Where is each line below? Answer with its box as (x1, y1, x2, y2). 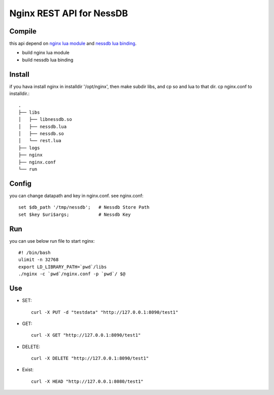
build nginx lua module (22, 50, 70, 56)
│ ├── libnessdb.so (18, 117, 72, 122)
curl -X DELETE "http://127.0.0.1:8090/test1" (31, 355, 149, 361)
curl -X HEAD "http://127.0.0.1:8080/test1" (31, 378, 144, 384)
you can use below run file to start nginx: (9, 238, 95, 244)
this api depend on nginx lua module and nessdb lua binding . (9, 41, 137, 47)
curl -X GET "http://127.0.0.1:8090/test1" (31, 333, 141, 338)
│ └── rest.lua (18, 138, 61, 144)
